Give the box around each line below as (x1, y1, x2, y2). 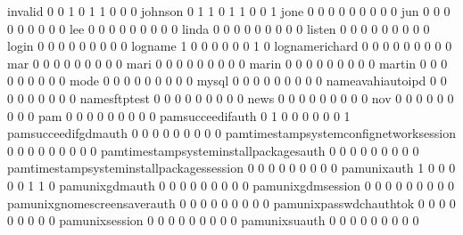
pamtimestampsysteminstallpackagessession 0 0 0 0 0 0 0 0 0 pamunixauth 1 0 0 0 (7, 158, 456, 177)
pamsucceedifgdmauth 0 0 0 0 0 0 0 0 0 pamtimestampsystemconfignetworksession (7, 124, 456, 142)
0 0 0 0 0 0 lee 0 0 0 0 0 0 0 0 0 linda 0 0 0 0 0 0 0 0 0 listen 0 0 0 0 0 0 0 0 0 (7, 19, 430, 37)
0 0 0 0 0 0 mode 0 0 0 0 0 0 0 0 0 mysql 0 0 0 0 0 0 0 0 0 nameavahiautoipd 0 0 (7, 71, 447, 90)
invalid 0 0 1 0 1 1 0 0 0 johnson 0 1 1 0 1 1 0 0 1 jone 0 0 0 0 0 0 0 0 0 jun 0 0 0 (7, 2, 451, 20)
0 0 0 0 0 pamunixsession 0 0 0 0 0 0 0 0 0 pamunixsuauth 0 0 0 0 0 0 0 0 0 (7, 211, 419, 230)
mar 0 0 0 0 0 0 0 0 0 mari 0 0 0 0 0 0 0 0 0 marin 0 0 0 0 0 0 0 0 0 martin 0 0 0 (7, 53, 448, 72)
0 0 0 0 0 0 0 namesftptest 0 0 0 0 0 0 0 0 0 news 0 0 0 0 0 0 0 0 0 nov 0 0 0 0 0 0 (7, 88, 454, 107)
